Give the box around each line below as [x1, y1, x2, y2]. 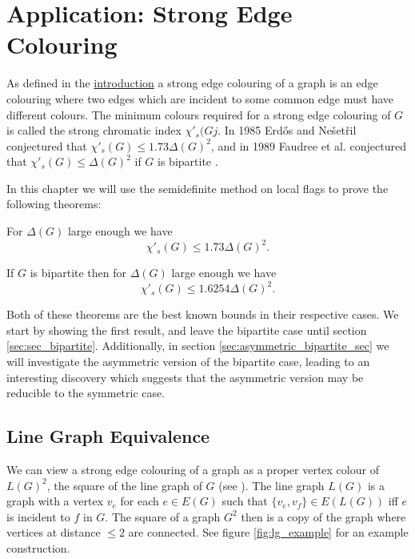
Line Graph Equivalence [6, 424, 210, 448]
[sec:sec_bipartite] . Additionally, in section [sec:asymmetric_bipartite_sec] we [6, 337, 389, 354]
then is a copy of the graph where [241, 508, 406, 525]
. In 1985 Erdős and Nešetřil [217, 122, 357, 139]
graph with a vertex [6, 493, 104, 509]
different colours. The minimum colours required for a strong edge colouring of [6, 106, 391, 123]
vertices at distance [6, 524, 101, 541]
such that [221, 493, 268, 509]
